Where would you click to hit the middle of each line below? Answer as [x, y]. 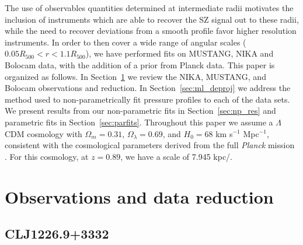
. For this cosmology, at [47, 156]
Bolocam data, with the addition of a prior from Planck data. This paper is [140, 64]
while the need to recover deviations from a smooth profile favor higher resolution [151, 31]
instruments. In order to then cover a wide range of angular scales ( [126, 42]
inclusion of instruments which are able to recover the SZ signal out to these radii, [152, 19]
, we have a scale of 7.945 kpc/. [177, 156]
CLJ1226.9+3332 [57, 234]
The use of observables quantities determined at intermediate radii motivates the [149, 8]
